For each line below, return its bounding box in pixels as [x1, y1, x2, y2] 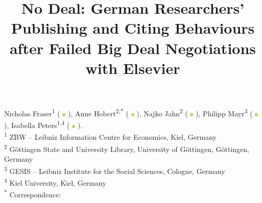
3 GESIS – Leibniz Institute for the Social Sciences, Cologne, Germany [4, 164, 225, 176]
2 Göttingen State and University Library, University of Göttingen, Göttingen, [4, 142, 249, 154]
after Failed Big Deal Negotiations [9, 37, 256, 58]
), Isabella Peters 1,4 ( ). [4, 118, 83, 130]
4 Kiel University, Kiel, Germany [4, 175, 106, 188]
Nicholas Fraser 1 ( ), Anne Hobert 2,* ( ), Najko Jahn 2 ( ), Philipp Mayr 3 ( [4, 106, 253, 118]
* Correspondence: [4, 188, 61, 199]
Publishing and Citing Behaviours [11, 17, 255, 38]
